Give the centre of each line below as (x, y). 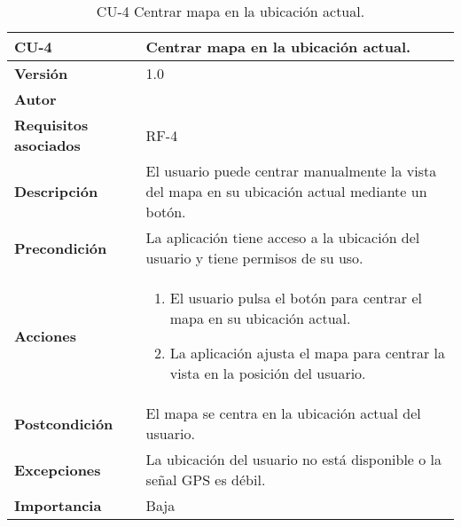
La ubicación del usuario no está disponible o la (294, 459)
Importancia (58, 505)
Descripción (56, 191)
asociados (47, 145)
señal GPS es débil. (206, 480)
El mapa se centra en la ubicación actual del (283, 413)
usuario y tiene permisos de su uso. (254, 258)
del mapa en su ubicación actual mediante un (286, 191)
